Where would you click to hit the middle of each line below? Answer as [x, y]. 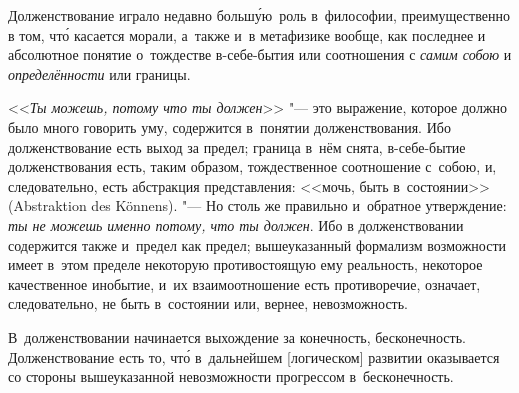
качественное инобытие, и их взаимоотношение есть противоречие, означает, [244, 283]
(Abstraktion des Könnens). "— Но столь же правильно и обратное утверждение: [257, 205]
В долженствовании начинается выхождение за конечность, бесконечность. [237, 336]
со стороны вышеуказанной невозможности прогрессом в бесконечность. [231, 376]
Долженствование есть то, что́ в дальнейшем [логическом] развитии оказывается [254, 356]
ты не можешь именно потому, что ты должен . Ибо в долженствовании [236, 224]
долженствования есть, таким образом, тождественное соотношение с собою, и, [252, 166]
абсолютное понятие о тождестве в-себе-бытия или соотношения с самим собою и [260, 54]
